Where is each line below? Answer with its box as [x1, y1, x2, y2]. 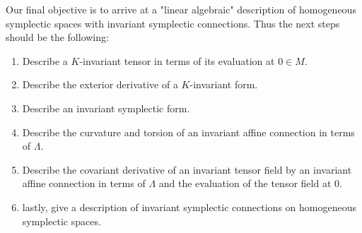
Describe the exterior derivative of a [22, 77, 178, 92]
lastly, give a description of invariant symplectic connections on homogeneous [22, 199, 356, 214]
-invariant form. [189, 77, 258, 92]
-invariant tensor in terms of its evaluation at [79, 53, 275, 68]
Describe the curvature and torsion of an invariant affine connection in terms [22, 124, 355, 139]
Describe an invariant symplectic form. [22, 100, 190, 115]
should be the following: [6, 30, 109, 44]
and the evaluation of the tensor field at [158, 176, 332, 191]
